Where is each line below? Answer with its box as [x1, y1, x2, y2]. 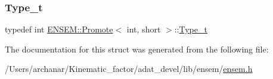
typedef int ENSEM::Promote [5, 23, 113, 35]
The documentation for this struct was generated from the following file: [5, 42, 269, 55]
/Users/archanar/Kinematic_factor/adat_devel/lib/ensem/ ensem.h [5, 62, 253, 75]
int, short [126, 23, 161, 35]
